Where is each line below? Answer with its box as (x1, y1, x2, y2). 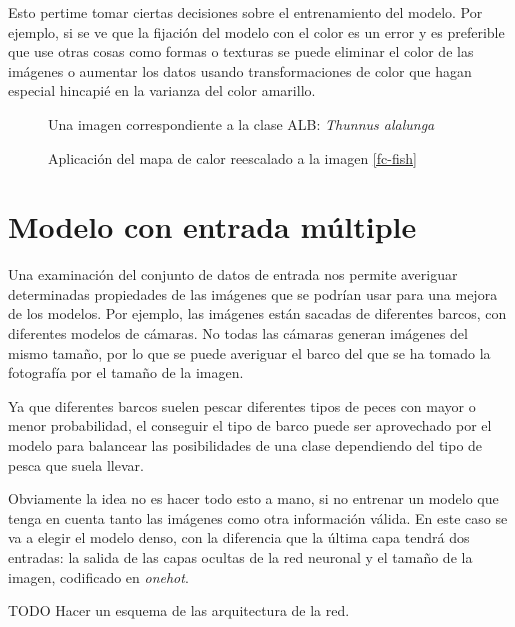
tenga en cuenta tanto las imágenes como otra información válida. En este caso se (8, 507, 508, 528)
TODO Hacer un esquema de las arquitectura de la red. (8, 600, 350, 621)
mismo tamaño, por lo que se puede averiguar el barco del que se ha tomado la (8, 342, 491, 363)
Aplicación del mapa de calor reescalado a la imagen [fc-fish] (48, 147, 417, 168)
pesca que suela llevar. (8, 454, 144, 475)
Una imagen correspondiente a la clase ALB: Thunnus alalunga (48, 113, 435, 134)
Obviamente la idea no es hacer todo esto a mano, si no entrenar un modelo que (8, 488, 499, 509)
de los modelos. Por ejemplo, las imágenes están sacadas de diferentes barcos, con (8, 303, 507, 324)
